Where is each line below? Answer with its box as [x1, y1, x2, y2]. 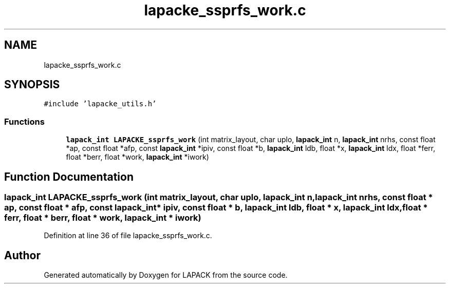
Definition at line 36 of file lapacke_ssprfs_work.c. [44, 231, 212, 240]
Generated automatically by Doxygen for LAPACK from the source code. [44, 271, 288, 280]
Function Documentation [4, 170, 134, 183]
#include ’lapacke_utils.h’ [44, 100, 157, 108]
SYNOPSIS [4, 78, 60, 91]
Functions [4, 116, 45, 127]
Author [4, 248, 41, 262]
